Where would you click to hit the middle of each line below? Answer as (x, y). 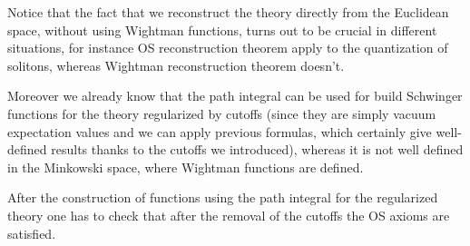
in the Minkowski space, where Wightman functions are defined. (186, 167)
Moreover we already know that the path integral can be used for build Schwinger (235, 96)
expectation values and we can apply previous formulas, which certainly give (220, 131)
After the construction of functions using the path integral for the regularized (223, 197)
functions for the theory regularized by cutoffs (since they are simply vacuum (222, 113)
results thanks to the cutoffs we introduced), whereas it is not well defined (257, 149)
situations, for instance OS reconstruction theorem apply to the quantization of (228, 48)
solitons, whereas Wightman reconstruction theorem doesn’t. (176, 65)
